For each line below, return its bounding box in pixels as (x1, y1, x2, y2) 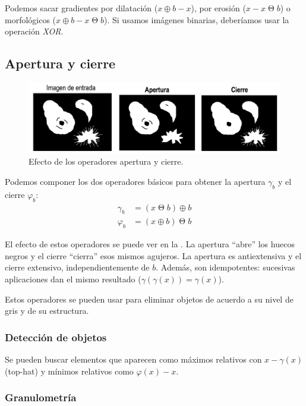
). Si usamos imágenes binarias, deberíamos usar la (104, 13, 289, 26)
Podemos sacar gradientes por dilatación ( (5, 2, 158, 14)
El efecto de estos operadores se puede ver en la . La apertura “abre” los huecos (5, 238, 295, 250)
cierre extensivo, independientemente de (5, 261, 150, 273)
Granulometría (5, 390, 77, 405)
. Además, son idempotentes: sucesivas (156, 261, 295, 273)
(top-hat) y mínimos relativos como (5, 364, 134, 377)
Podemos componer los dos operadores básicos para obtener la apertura (5, 175, 266, 187)
